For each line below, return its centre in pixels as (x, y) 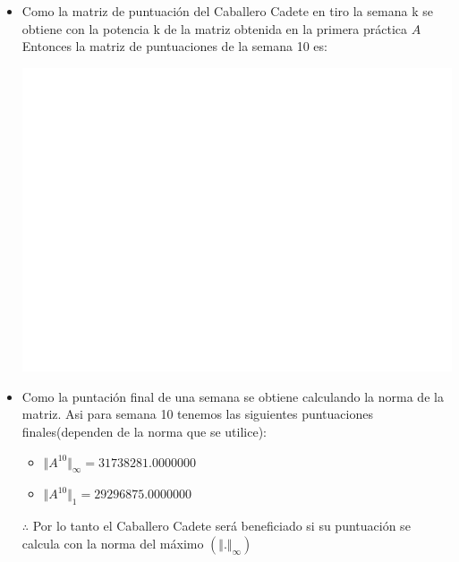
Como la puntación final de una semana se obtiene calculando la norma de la (233, 396)
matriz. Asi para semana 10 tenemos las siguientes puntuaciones (197, 414)
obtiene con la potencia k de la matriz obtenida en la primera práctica (215, 28)
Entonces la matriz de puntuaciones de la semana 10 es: (174, 46)
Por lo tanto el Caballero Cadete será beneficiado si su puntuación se (221, 526)
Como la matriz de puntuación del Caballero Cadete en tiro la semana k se (227, 11)
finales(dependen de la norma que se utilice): (144, 432)
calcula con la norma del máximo (113, 543)
